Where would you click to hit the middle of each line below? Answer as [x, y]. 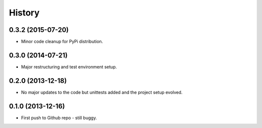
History [24, 13]
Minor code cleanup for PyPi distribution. [62, 42]
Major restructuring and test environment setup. [69, 67]
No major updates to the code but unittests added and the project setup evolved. [102, 92]
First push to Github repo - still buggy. [59, 118]
